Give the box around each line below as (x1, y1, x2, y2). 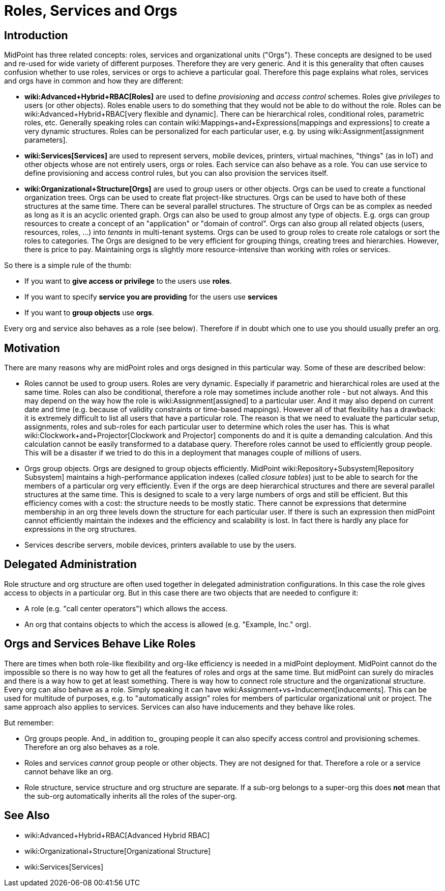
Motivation (4, 341, 60, 355)
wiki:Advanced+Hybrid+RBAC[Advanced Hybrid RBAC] (24, 830, 210, 840)
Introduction (4, 29, 68, 42)
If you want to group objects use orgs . (24, 308, 154, 317)
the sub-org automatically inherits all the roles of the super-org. (24, 791, 237, 800)
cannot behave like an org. (24, 767, 113, 776)
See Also (4, 809, 50, 822)
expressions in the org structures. (24, 525, 137, 534)
